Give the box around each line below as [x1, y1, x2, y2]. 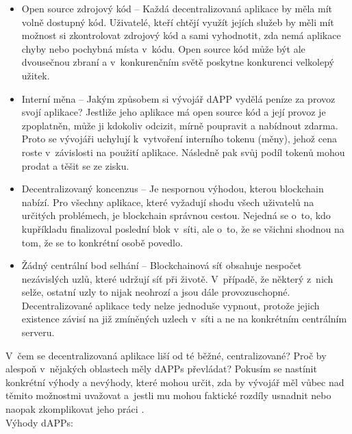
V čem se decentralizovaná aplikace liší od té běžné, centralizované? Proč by [5, 348, 327, 362]
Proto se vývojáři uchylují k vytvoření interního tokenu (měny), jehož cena [21, 131, 337, 146]
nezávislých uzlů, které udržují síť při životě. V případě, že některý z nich [21, 271, 334, 285]
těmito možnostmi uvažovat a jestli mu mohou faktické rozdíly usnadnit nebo [5, 388, 331, 403]
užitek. [21, 68, 50, 82]
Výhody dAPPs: [5, 415, 73, 429]
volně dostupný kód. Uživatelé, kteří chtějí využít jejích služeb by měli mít [21, 14, 334, 29]
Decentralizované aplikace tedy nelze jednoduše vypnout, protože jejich [21, 298, 320, 312]
